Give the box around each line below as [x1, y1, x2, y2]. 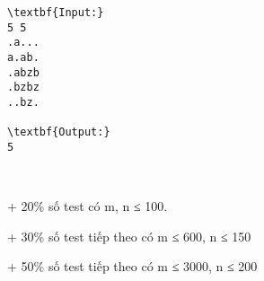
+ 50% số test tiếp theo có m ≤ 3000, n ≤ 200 [7, 257, 258, 276]
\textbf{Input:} [7, 6, 104, 19]
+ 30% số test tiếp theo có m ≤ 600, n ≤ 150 [7, 226, 251, 245]
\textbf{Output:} [7, 126, 110, 139]
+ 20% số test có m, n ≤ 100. [7, 197, 168, 215]
